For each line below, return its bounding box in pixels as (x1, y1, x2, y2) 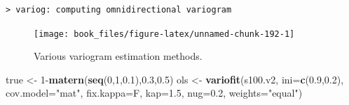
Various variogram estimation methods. (34, 49, 203, 63)
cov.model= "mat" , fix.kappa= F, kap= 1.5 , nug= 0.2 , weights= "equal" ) (6, 86, 303, 100)
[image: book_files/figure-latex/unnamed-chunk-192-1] (34, 29, 295, 39)
